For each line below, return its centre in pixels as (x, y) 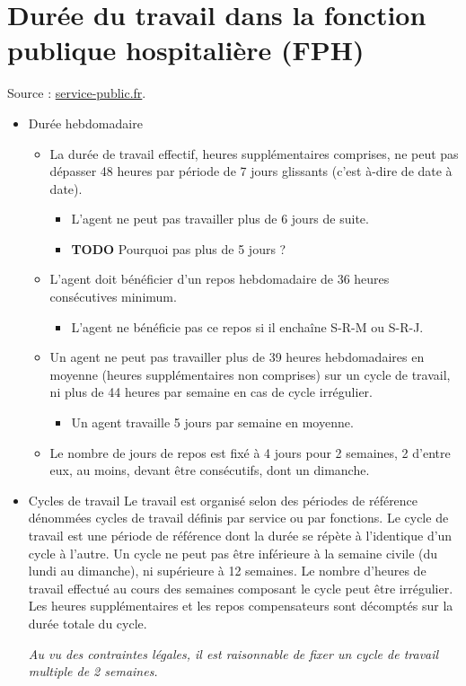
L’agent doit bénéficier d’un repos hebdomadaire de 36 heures (220, 279)
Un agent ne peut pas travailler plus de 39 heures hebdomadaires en (237, 357)
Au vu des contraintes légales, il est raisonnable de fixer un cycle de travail (233, 653)
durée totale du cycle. (88, 623)
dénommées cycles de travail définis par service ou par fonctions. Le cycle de (238, 518)
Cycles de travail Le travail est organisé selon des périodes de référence (223, 500)
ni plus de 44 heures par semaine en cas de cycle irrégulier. (211, 392)
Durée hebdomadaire (85, 123)
